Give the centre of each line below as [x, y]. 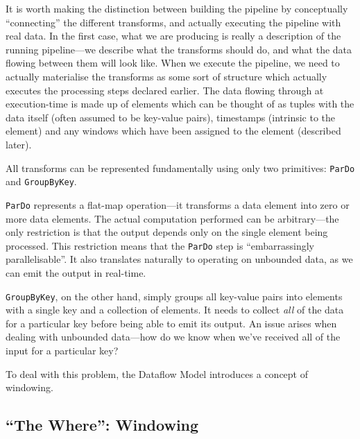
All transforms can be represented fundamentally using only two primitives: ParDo [180, 167]
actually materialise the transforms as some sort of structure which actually [166, 76]
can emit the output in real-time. [76, 272]
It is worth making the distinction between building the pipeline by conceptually [177, 8]
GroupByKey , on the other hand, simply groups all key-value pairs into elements [174, 296]
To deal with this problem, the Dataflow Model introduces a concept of [157, 373]
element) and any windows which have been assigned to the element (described [173, 131]
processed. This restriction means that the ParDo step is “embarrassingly [160, 245]
